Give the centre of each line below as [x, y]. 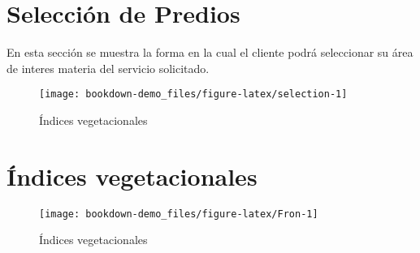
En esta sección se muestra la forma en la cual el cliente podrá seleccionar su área [210, 52]
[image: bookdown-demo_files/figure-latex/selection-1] [193, 94]
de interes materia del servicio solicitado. [108, 68]
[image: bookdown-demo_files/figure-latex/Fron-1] [179, 214]
